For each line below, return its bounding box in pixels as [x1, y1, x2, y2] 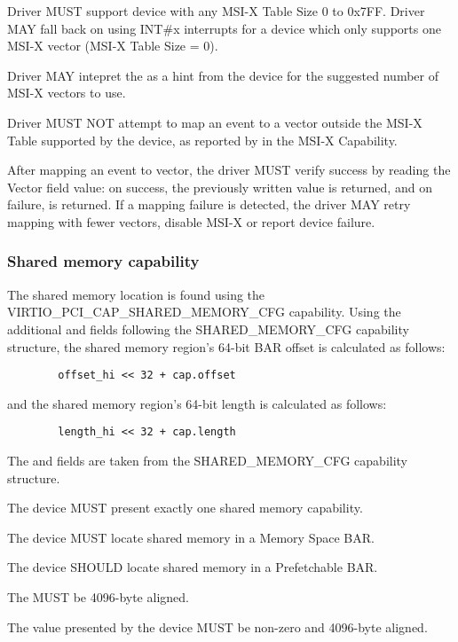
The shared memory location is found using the [7, 285, 265, 303]
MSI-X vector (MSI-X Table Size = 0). [7, 36, 218, 55]
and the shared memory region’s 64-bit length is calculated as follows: [7, 394, 387, 412]
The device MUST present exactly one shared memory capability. [7, 498, 363, 517]
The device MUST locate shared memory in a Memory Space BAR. [7, 528, 375, 546]
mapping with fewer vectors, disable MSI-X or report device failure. [7, 212, 375, 231]
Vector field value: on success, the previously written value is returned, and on [7, 177, 432, 196]
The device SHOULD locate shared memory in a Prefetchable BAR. [7, 558, 378, 576]
